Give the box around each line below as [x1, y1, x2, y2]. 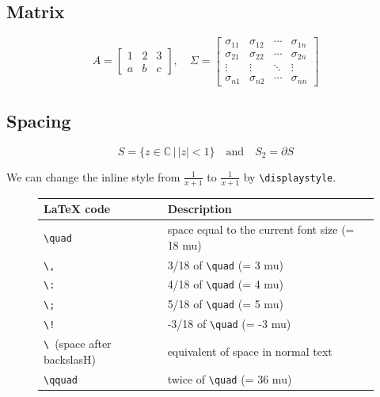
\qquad [44, 374, 78, 386]
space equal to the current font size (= [167, 221, 355, 238]
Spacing [6, 109, 71, 133]
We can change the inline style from [6, 168, 180, 185]
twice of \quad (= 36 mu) [167, 370, 292, 387]
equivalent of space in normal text [167, 342, 332, 359]
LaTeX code [44, 200, 111, 217]
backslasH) [44, 350, 96, 367]
